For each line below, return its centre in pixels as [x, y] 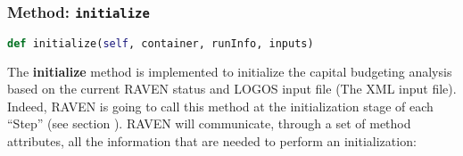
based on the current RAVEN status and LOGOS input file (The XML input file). [232, 89]
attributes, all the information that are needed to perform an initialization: [212, 141]
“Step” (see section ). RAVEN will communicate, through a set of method [209, 123]
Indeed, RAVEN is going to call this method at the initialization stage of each [220, 106]
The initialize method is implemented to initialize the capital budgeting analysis [230, 71]
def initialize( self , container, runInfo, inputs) [161, 43]
